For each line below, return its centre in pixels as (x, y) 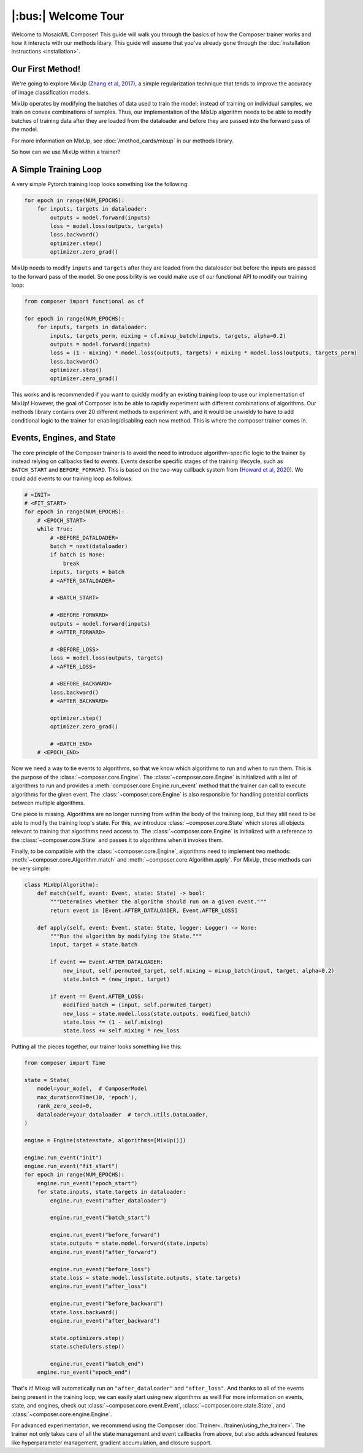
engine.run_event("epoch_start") (87, 1183)
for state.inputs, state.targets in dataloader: (112, 1192)
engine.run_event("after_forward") (104, 1252)
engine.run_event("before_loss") (100, 1269)
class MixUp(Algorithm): (62, 885)
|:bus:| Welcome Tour (68, 16)
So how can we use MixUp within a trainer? (66, 152)
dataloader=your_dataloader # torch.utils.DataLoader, (123, 1114)
